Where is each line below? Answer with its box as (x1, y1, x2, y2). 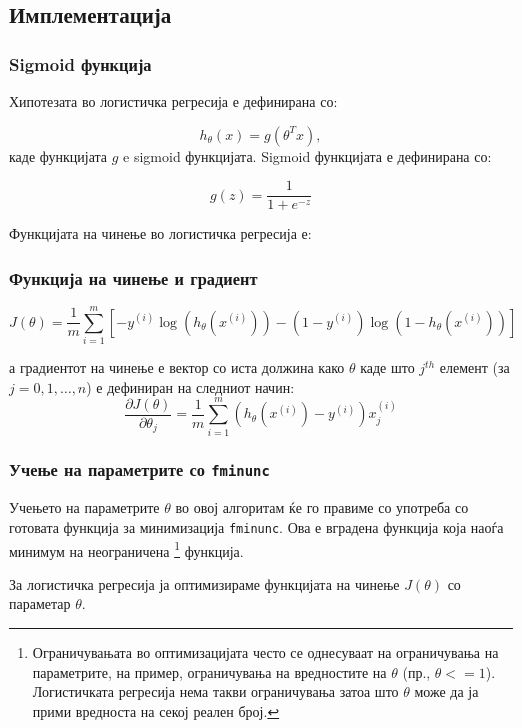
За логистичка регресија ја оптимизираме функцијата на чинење (9, 573, 400, 594)
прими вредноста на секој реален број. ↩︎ (32, 700, 280, 721)
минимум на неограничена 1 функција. (9, 537, 244, 561)
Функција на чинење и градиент (9, 265, 258, 290)
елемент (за (439, 357, 510, 378)
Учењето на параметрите (9, 497, 160, 518)
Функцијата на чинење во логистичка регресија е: (9, 223, 312, 244)
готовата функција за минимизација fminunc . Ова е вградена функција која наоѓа (9, 516, 504, 537)
